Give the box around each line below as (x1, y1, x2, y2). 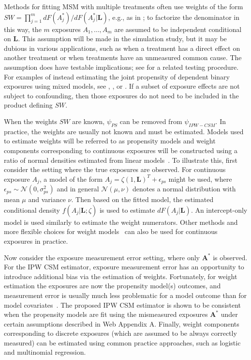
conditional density (4, 204, 60, 215)
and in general (57, 184, 99, 194)
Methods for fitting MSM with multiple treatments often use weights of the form (4, 1, 243, 11)
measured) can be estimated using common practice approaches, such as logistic (4, 337, 241, 347)
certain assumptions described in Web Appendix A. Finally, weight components (4, 318, 239, 329)
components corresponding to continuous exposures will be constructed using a (4, 145, 237, 155)
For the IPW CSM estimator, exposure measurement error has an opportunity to (4, 262, 244, 272)
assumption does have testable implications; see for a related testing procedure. (4, 62, 239, 72)
